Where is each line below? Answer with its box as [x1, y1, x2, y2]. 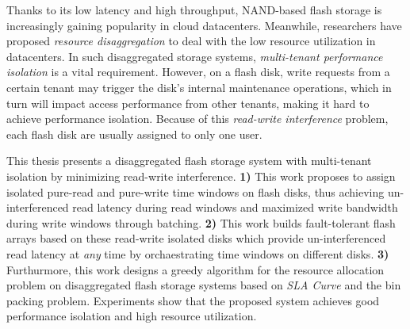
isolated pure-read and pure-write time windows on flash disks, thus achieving [6, 183, 385, 200]
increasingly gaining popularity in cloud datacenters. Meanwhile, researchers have [6, 17, 402, 33]
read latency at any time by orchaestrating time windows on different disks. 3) [6, 245, 389, 262]
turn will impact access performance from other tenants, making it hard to [6, 94, 370, 111]
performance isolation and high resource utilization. [6, 308, 257, 324]
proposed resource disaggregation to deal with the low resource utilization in [6, 33, 376, 49]
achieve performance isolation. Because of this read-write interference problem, [6, 110, 389, 127]
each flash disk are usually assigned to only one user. [6, 125, 262, 142]
